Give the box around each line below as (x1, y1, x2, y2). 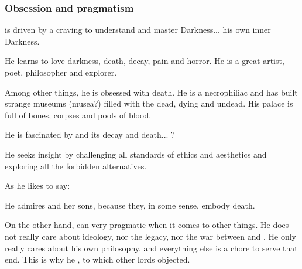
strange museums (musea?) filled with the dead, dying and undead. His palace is (5, 97, 293, 110)
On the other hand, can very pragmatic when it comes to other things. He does (5, 219, 289, 231)
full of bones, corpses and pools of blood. (5, 108, 152, 121)
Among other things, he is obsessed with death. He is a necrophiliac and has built (5, 86, 298, 98)
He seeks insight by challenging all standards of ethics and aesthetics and (5, 148, 267, 160)
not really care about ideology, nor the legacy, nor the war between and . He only (5, 230, 296, 242)
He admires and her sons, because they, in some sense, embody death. (5, 199, 255, 211)
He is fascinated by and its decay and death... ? (5, 128, 175, 141)
